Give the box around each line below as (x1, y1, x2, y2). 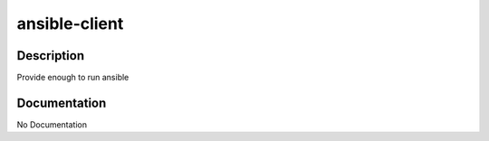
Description (16, 48, 85, 63)
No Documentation (16, 118, 88, 130)
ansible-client (16, 14, 124, 33)
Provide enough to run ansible (16, 72, 129, 83)
